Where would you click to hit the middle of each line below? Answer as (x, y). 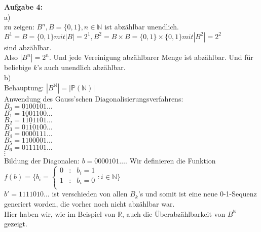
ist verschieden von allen (90, 194)
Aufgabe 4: (24, 7)
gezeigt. (16, 224)
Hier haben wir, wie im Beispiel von (60, 213)
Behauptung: (24, 87)
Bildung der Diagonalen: (42, 161)
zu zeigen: (19, 27)
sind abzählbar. (28, 47)
